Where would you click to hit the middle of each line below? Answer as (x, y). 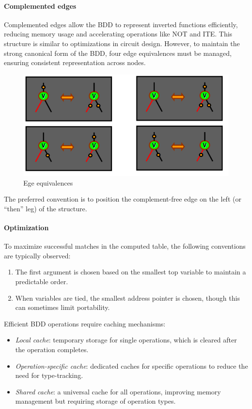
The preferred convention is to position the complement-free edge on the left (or (123, 199)
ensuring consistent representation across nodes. (75, 62)
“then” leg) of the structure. (46, 208)
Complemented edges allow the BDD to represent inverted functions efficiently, (121, 24)
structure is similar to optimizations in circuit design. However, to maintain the (122, 43)
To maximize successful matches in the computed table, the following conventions (125, 246)
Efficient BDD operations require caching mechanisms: (85, 323)
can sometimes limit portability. (63, 307)
